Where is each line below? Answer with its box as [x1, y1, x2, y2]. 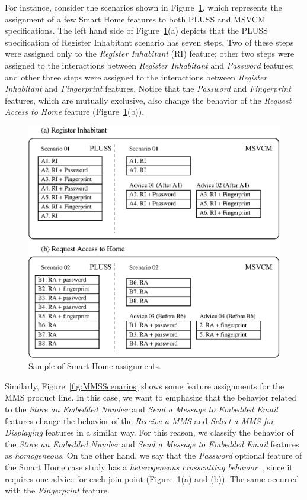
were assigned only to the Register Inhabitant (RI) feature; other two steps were [5, 47, 295, 60]
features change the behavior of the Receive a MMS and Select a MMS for [5, 414, 274, 427]
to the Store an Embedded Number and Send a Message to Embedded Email [5, 403, 278, 415]
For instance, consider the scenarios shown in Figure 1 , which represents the [5, 1, 282, 13]
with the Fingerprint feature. [5, 484, 110, 496]
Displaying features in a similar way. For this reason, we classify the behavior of [5, 426, 294, 438]
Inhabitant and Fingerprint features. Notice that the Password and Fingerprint [5, 82, 291, 95]
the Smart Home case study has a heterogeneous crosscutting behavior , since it [5, 460, 293, 473]
